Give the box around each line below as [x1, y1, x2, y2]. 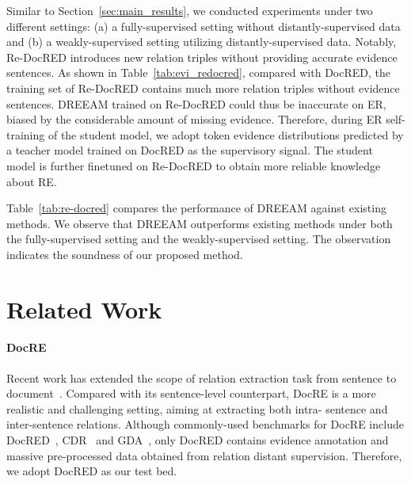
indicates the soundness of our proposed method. [6, 246, 243, 262]
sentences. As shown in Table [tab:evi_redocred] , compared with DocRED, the [6, 64, 390, 81]
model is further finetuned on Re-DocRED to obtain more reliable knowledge [6, 157, 381, 173]
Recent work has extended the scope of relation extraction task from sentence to [6, 369, 397, 386]
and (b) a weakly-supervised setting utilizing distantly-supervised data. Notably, [6, 33, 397, 50]
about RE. [6, 173, 57, 189]
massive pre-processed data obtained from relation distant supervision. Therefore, [6, 447, 402, 463]
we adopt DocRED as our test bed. [6, 463, 177, 479]
